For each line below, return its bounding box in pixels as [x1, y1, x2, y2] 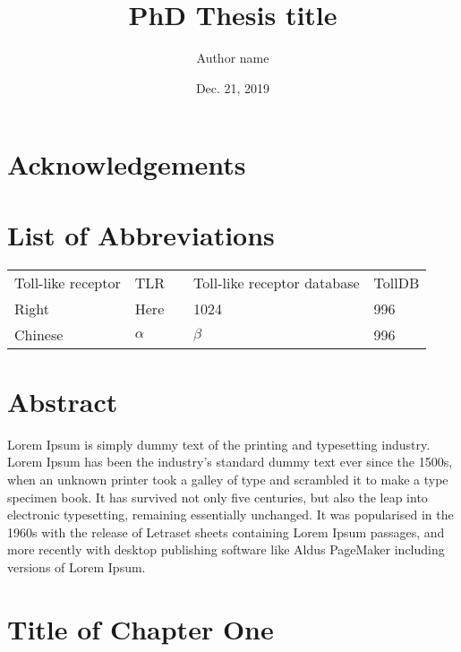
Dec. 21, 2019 [195, 78, 270, 97]
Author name [196, 48, 269, 67]
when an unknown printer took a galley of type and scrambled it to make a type [7, 469, 448, 488]
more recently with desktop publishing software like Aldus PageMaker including [7, 540, 445, 559]
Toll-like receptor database [193, 271, 360, 293]
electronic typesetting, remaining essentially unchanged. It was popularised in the [7, 505, 454, 524]
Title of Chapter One [7, 610, 274, 647]
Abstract [7, 382, 118, 419]
